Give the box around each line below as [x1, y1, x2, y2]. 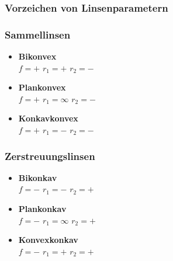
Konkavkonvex [18, 112, 78, 124]
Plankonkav [18, 203, 67, 215]
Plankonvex [18, 81, 66, 93]
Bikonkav [18, 171, 57, 183]
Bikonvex [18, 50, 57, 62]
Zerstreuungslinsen [5, 148, 95, 163]
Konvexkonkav [18, 234, 78, 246]
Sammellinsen [5, 27, 71, 41]
